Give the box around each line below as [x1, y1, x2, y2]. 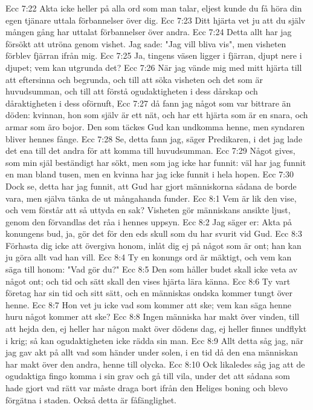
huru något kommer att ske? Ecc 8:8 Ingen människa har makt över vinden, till [5, 310, 300, 323]
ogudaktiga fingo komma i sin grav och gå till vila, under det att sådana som [5, 369, 290, 382]
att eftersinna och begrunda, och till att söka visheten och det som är [5, 73, 263, 85]
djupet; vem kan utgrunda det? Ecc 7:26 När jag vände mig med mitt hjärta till [5, 61, 302, 73]
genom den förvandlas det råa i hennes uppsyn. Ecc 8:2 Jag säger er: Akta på [5, 215, 292, 228]
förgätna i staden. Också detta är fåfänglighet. [5, 393, 176, 406]
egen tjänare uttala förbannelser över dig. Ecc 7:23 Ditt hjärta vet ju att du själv [5, 13, 306, 26]
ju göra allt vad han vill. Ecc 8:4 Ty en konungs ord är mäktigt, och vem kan [5, 251, 292, 263]
